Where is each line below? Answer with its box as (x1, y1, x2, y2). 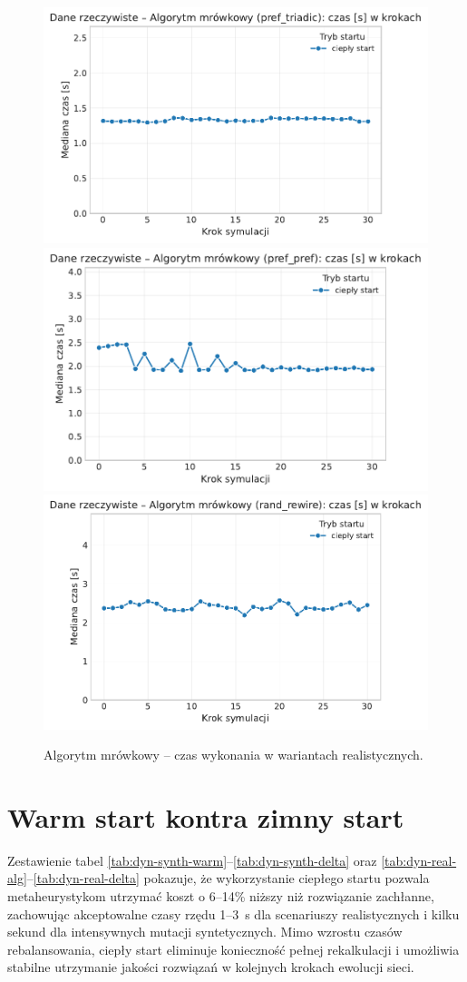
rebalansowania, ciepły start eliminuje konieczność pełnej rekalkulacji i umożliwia (7, 939, 460, 958)
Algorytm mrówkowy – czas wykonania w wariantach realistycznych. (44, 745, 423, 764)
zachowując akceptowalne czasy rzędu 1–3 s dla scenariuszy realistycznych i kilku (7, 904, 460, 923)
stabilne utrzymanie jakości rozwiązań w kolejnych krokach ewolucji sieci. (7, 957, 414, 977)
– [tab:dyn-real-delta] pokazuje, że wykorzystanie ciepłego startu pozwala (26, 869, 430, 888)
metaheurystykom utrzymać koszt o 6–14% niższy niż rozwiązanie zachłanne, (7, 887, 434, 905)
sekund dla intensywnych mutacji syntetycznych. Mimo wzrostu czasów (7, 922, 403, 941)
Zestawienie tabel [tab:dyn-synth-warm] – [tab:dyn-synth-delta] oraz (7, 850, 377, 869)
